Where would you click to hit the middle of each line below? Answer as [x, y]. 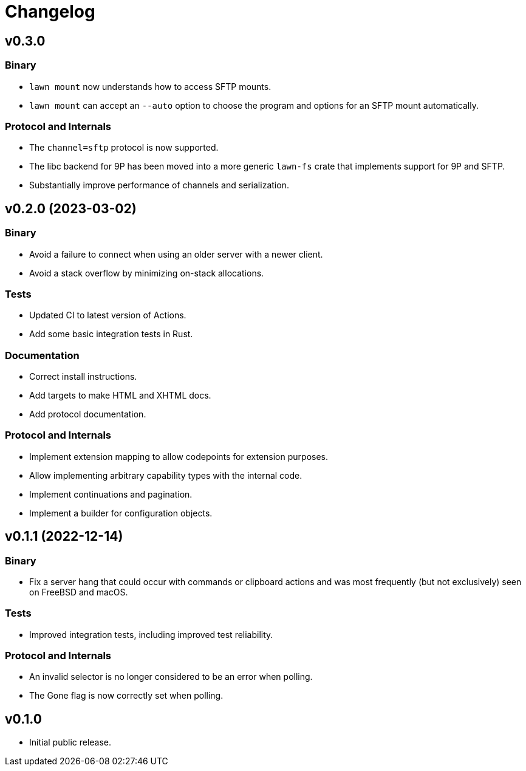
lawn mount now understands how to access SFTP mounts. [150, 86]
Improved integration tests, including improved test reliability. [151, 634]
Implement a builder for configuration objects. [121, 513]
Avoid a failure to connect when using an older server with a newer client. [176, 254]
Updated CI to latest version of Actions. [108, 315]
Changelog [50, 12]
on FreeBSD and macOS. [79, 592]
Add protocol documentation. [88, 414]
